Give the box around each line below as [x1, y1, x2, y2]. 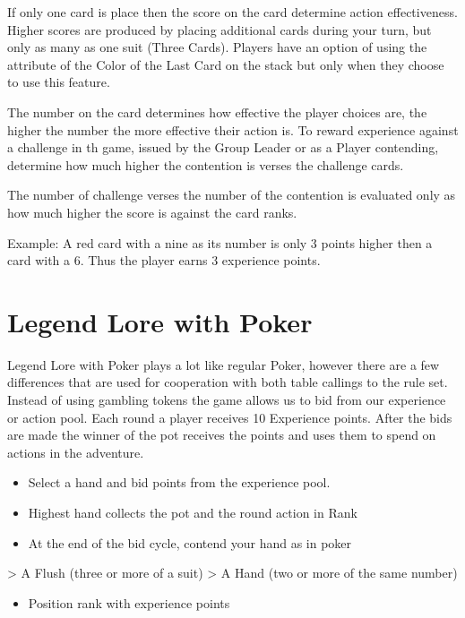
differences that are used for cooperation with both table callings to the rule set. [7, 373, 448, 391]
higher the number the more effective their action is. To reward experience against [7, 120, 459, 139]
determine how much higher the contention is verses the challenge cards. [7, 155, 404, 174]
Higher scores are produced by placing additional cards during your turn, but [7, 20, 432, 39]
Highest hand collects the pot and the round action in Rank [28, 503, 357, 521]
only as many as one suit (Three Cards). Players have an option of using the [7, 38, 427, 56]
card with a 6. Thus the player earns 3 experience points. [7, 251, 321, 270]
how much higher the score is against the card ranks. [7, 202, 297, 221]
